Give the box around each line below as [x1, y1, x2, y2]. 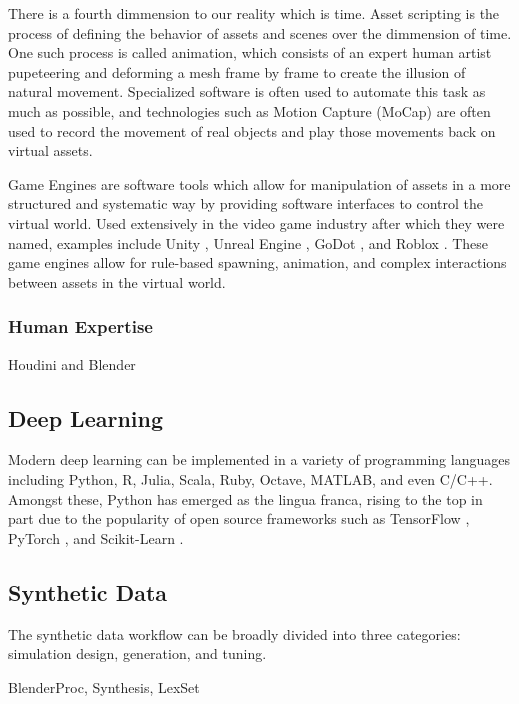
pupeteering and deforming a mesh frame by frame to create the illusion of [8, 61, 466, 82]
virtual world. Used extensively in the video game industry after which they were [8, 212, 505, 233]
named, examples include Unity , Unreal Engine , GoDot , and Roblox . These [8, 232, 489, 253]
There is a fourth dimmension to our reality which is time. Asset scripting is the [8, 3, 500, 23]
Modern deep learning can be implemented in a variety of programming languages [8, 449, 510, 470]
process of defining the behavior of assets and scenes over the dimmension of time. [8, 22, 512, 43]
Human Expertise [8, 314, 153, 339]
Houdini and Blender [8, 353, 136, 374]
